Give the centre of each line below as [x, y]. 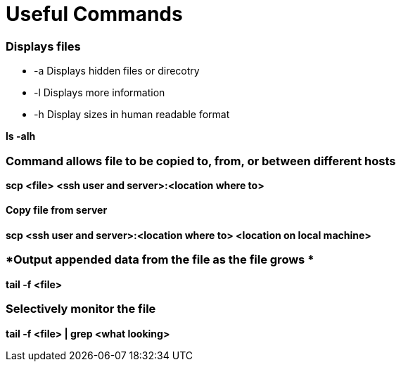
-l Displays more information [100, 93]
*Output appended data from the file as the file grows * [160, 260]
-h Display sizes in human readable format [132, 115]
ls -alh [21, 136]
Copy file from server [57, 210]
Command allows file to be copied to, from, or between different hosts [201, 161]
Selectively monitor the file [81, 309]
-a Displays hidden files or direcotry [117, 71]
